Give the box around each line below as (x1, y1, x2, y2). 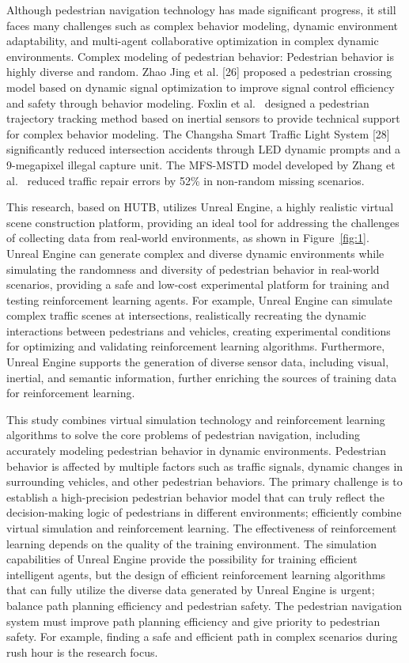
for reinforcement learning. (6, 385, 135, 401)
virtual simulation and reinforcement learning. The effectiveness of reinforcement (6, 520, 397, 536)
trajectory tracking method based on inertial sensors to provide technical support (6, 110, 400, 127)
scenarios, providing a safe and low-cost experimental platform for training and (6, 276, 389, 293)
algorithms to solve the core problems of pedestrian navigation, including (6, 426, 360, 443)
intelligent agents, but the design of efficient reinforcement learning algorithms (6, 566, 386, 582)
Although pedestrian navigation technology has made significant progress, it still (6, 2, 396, 17)
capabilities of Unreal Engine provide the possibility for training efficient (6, 551, 358, 567)
